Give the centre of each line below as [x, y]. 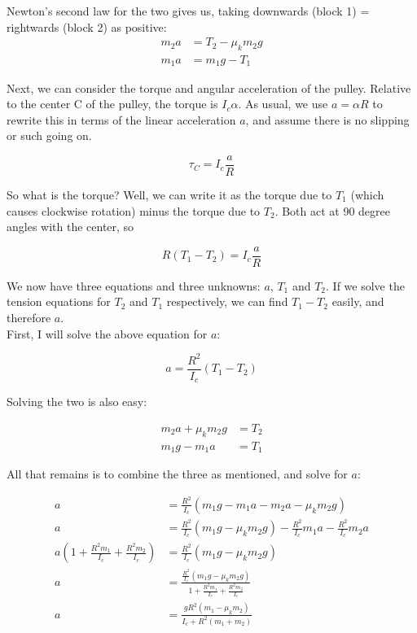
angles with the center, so [70, 227]
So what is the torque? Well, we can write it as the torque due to [169, 194]
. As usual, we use [283, 104]
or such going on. [49, 135]
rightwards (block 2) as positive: [87, 26]
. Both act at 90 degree [332, 210]
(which [367, 194]
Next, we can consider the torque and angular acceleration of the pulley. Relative [209, 87]
